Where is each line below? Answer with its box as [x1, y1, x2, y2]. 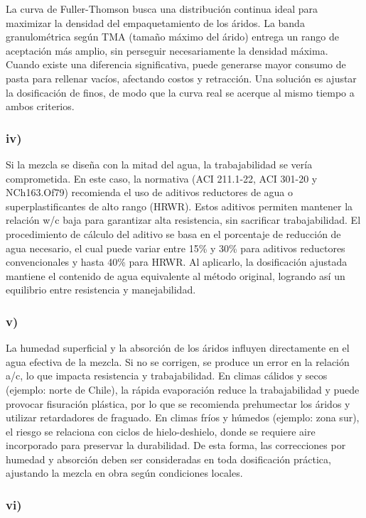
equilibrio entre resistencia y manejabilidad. [6, 282, 196, 297]
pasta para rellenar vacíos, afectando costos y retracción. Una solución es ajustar [6, 70, 357, 85]
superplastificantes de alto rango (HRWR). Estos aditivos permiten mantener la [6, 198, 353, 213]
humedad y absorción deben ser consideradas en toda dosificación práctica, [6, 451, 331, 466]
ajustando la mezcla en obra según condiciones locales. [6, 465, 243, 480]
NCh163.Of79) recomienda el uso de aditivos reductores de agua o [6, 185, 293, 200]
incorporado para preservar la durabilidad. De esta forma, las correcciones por [6, 438, 346, 453]
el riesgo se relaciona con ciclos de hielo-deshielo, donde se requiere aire [6, 423, 316, 438]
